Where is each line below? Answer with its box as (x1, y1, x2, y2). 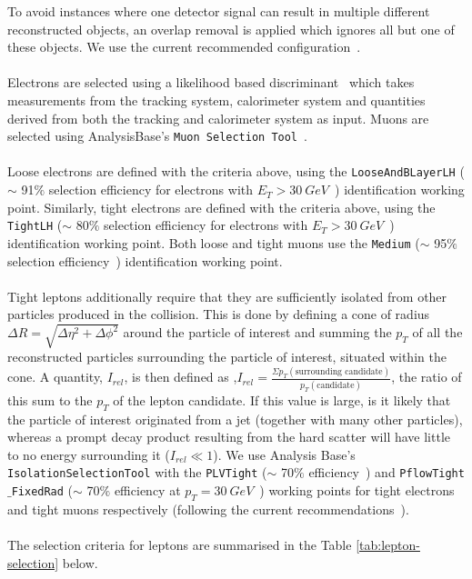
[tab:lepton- (356, 534, 420, 554)
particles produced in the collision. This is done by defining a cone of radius (7, 304, 430, 324)
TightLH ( (7, 215, 63, 235)
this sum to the (7, 390, 93, 409)
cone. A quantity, (7, 367, 104, 386)
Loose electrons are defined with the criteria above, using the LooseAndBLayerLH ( (7, 162, 465, 181)
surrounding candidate (295, 367, 383, 377)
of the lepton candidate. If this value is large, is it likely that (113, 390, 451, 409)
